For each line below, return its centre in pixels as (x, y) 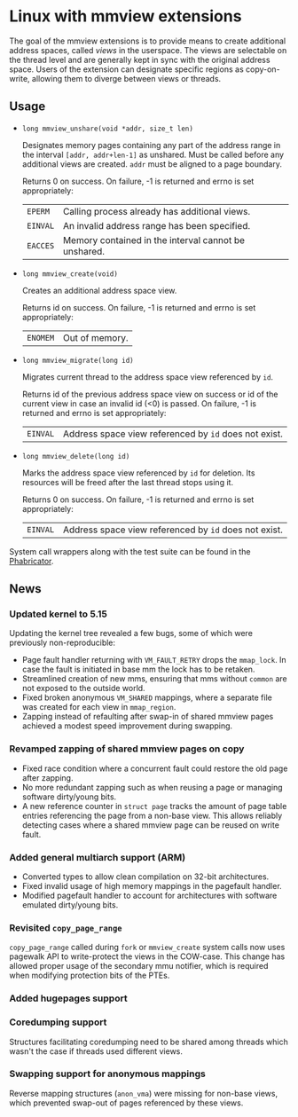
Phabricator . (31, 561)
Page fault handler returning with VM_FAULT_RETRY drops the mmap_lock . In (154, 660)
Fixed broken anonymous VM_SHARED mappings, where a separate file (147, 697)
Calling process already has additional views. (157, 211)
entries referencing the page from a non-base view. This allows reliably (152, 815)
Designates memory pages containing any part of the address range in (151, 145)
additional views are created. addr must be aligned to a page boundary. (152, 164)
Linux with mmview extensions (125, 16)
